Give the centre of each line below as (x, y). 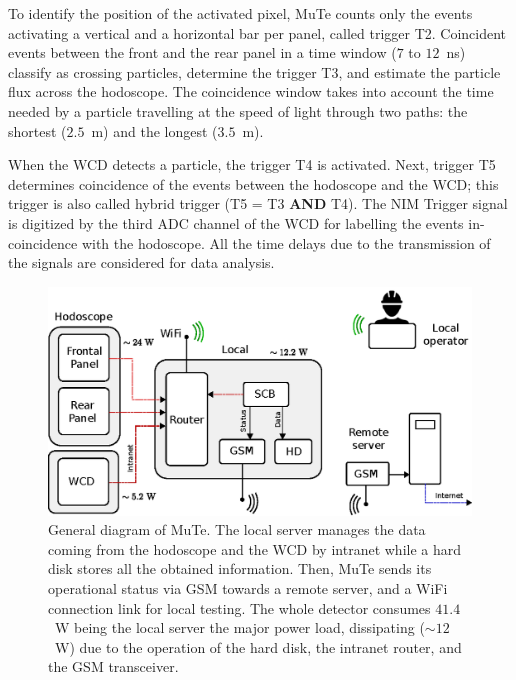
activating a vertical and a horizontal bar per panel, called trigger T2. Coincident (257, 32)
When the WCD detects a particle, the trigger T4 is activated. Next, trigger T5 (252, 164)
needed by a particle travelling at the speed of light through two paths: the (238, 110)
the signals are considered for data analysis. (141, 262)
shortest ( (37, 130)
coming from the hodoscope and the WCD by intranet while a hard (255, 548)
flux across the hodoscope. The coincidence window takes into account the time (251, 91)
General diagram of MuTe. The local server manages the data (237, 529)
